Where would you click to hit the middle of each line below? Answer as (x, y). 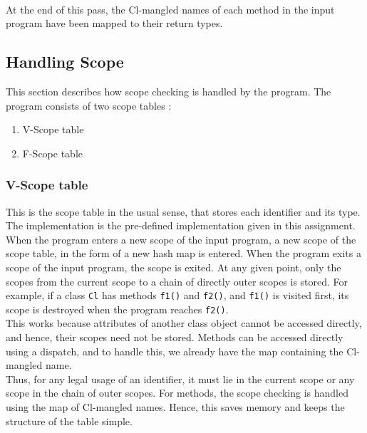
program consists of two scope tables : (89, 105)
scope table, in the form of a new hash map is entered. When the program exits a (183, 253)
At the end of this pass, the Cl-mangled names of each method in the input (170, 9)
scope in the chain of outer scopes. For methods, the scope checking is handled (177, 393)
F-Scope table (52, 153)
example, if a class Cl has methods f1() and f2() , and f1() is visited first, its (177, 295)
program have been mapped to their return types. (114, 23)
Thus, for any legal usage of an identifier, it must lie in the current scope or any (180, 379)
